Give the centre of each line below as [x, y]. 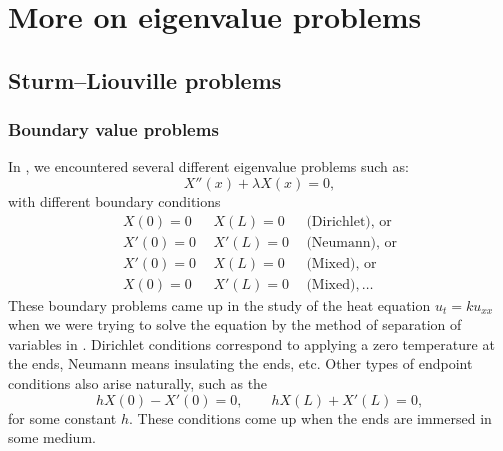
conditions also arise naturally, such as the [138, 383]
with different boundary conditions [114, 200]
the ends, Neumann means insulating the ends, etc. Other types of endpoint [240, 363]
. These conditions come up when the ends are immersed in [310, 417]
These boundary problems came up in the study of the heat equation [219, 304]
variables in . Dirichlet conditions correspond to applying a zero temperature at [251, 343]
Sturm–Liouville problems [145, 79]
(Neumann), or [352, 242]
